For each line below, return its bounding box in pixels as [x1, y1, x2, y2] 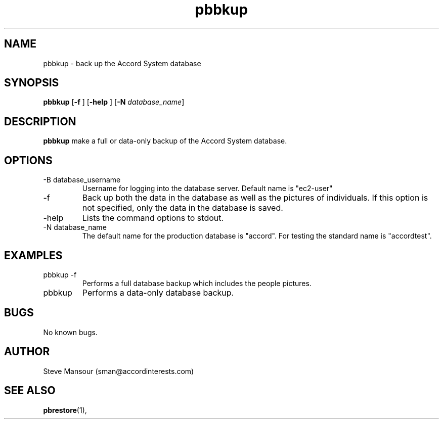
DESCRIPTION [4, 115, 76, 128]
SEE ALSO [4, 384, 56, 397]
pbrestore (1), [43, 405, 87, 414]
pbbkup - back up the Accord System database [43, 59, 201, 68]
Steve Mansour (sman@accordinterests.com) [43, 366, 194, 375]
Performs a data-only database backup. [82, 287, 234, 298]
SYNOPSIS [4, 76, 59, 89]
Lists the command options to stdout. [82, 213, 224, 223]
